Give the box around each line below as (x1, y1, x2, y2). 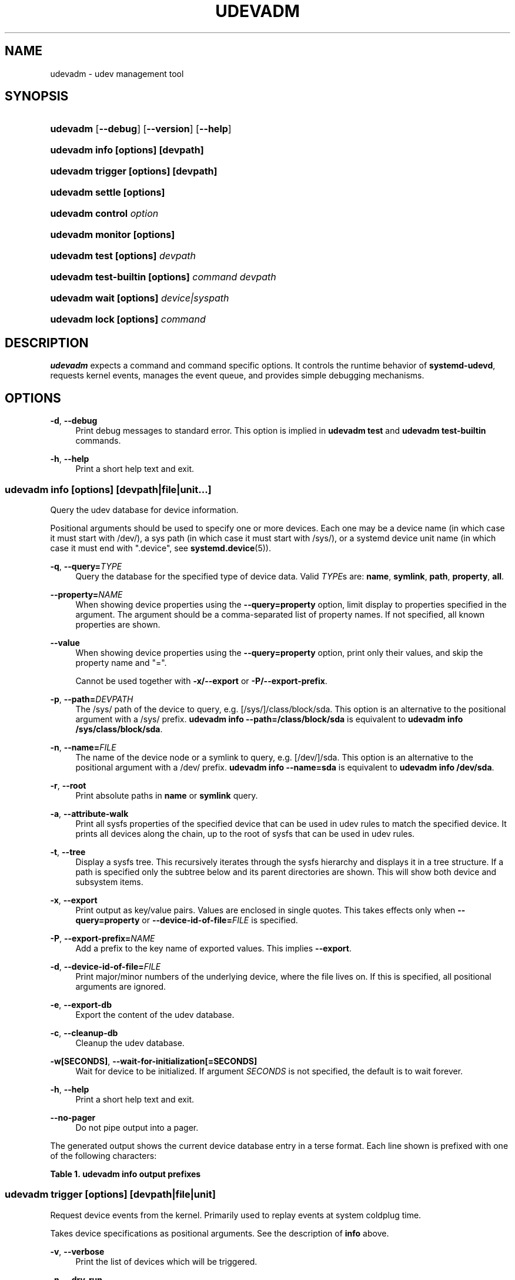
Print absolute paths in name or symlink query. (75, 790, 258, 800)
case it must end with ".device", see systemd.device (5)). (50, 542, 271, 553)
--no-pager (50, 1112, 96, 1122)
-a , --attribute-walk (50, 808, 129, 819)
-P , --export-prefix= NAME (50, 933, 155, 943)
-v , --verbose (50, 1246, 105, 1256)
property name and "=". (75, 657, 167, 668)
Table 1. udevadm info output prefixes (50, 1168, 201, 1179)
